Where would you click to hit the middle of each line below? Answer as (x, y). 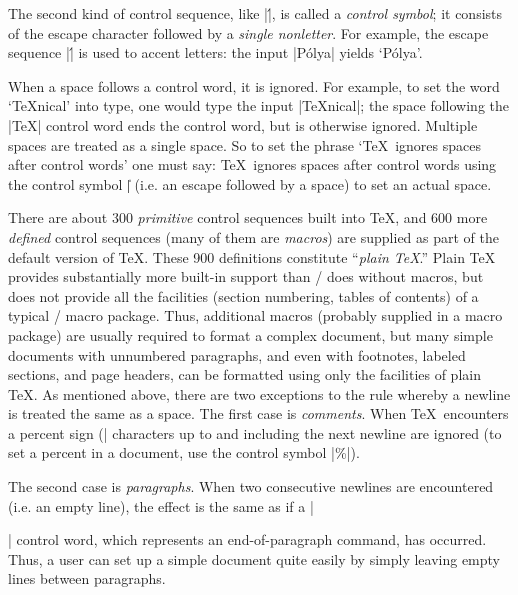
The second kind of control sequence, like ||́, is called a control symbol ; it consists (255, 13)
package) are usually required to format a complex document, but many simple (250, 334)
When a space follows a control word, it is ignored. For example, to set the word (254, 85)
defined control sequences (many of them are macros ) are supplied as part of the (254, 236)
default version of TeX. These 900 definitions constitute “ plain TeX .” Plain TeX (252, 256)
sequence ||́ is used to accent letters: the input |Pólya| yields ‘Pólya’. (215, 52)
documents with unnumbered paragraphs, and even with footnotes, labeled (237, 354)
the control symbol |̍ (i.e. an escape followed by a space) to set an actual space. (250, 183)
